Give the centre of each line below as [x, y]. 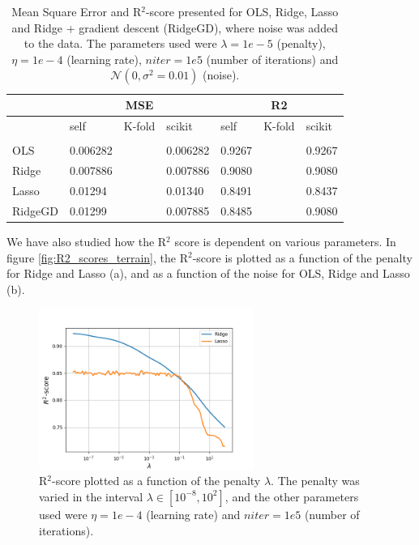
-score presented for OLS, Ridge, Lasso [242, 11]
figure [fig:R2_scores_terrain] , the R [97, 257]
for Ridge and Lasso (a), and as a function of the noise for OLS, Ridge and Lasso [208, 273]
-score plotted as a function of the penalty [156, 481]
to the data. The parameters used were [120, 43]
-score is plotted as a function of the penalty [302, 257]
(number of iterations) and [272, 59]
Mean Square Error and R [77, 11]
